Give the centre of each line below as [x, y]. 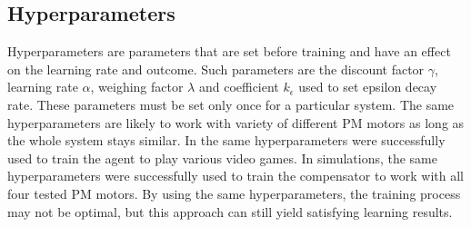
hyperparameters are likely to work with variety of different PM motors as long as [236, 122]
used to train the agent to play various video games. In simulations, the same [223, 158]
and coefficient [239, 87]
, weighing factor [137, 87]
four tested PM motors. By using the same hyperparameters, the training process [234, 193]
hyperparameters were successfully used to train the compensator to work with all [235, 176]
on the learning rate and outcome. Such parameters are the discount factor [216, 69]
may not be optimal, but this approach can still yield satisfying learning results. [230, 211]
